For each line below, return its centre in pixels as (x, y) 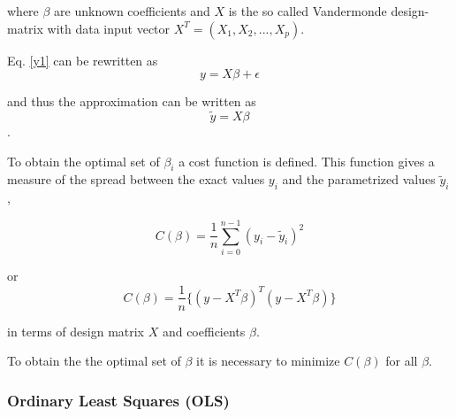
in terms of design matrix (76, 331)
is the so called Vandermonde (308, 11)
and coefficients (204, 331)
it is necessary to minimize (268, 361)
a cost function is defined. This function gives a (307, 161)
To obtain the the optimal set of (94, 361)
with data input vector (109, 28)
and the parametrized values (359, 179)
